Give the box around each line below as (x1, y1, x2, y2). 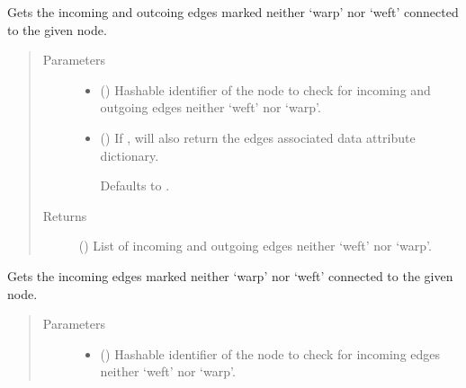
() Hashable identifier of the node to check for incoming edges (100, 344, 441, 363)
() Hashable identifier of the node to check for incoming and (100, 80, 431, 99)
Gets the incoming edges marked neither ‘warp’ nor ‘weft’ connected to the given (7, 266, 453, 285)
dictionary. (100, 145, 159, 164)
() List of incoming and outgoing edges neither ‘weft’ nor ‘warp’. (78, 236, 432, 255)
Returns (42, 206, 87, 225)
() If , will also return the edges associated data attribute (100, 128, 416, 146)
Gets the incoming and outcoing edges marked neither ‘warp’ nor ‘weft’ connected (7, 3, 459, 21)
